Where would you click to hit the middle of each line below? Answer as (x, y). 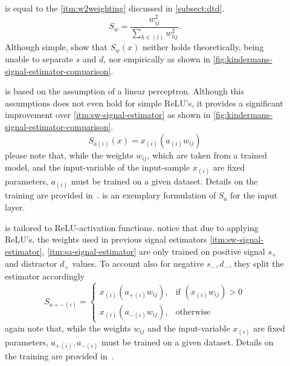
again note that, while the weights (68, 328)
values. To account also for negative (138, 263)
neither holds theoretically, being (203, 47)
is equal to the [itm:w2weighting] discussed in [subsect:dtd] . (115, 8)
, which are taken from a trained (207, 155)
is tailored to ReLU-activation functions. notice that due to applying (132, 227)
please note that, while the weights (69, 155)
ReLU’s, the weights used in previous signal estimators (106, 239)
